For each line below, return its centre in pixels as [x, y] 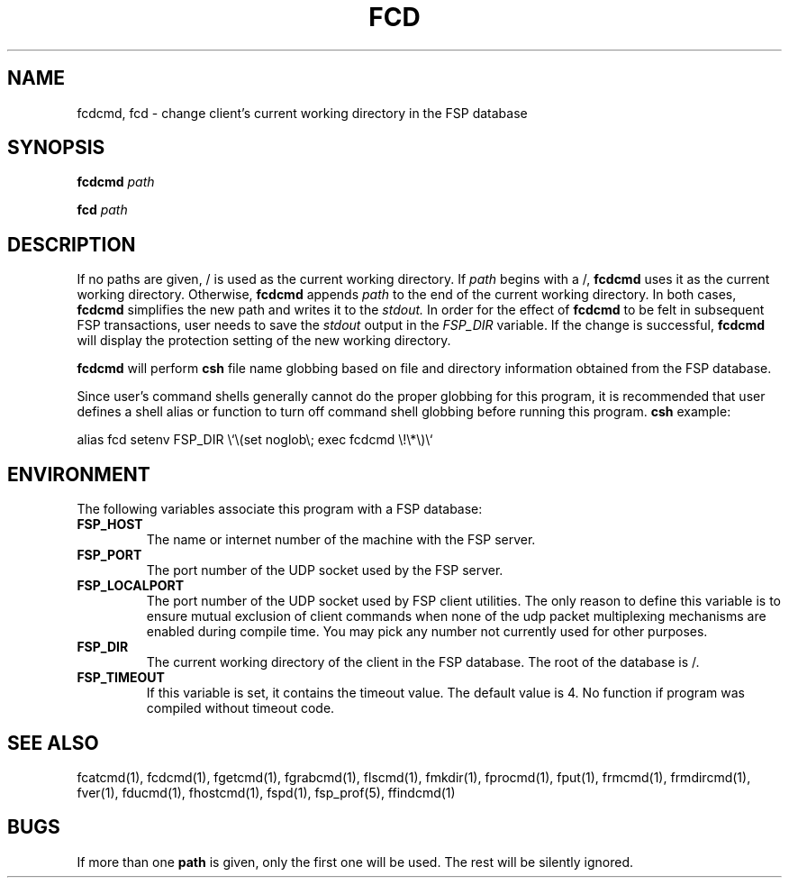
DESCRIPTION [72, 244]
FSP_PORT [109, 555]
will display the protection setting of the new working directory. [264, 341]
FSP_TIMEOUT [121, 678]
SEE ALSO [53, 743]
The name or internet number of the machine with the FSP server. [341, 540]
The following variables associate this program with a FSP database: [280, 509]
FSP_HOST [110, 525]
